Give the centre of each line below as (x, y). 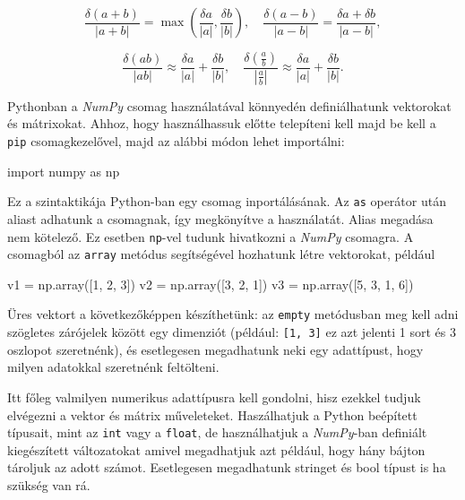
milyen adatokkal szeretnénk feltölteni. (113, 367)
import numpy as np (64, 171)
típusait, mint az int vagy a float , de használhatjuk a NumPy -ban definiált (217, 432)
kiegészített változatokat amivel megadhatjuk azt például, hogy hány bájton (216, 449)
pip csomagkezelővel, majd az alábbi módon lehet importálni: (176, 141)
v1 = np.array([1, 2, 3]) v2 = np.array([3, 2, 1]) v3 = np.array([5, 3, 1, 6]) (211, 284)
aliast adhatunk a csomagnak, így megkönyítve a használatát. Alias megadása (220, 218)
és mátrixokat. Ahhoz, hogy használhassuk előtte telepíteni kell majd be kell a (222, 123)
